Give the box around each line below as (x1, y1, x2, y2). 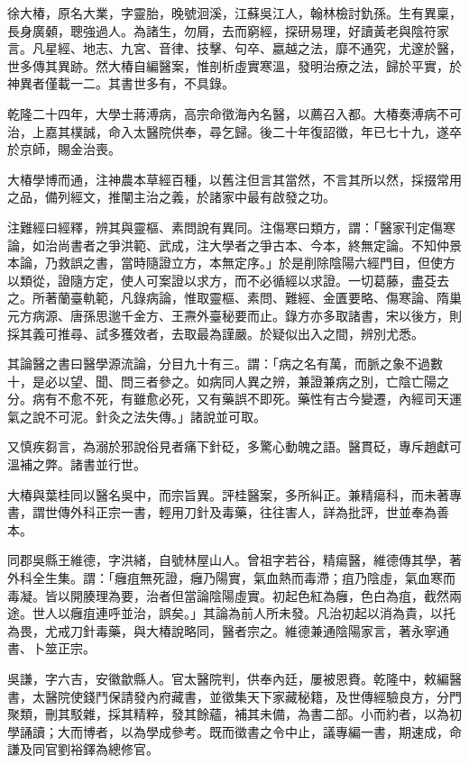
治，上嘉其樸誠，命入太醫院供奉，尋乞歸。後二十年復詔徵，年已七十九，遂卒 (7, 122, 462, 141)
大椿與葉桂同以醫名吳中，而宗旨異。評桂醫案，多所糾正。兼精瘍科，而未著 (7, 485, 449, 504)
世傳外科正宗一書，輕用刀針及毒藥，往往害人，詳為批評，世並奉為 (44, 503, 437, 522)
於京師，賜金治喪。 (7, 140, 121, 159)
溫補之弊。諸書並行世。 (7, 455, 146, 474)
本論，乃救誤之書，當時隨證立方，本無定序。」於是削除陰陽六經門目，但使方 (7, 253, 455, 272)
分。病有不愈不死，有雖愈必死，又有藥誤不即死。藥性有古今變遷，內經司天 (7, 389, 449, 408)
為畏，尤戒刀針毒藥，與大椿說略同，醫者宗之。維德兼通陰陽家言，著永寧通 (7, 621, 449, 640)
